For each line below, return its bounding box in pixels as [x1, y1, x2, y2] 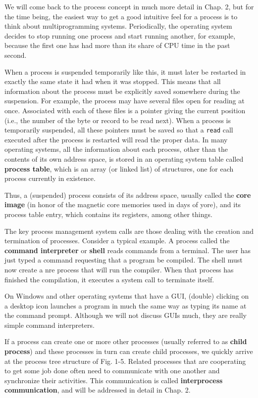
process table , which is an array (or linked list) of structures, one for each [4, 163, 234, 174]
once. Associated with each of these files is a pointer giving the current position [4, 105, 246, 115]
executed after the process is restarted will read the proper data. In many [4, 134, 228, 144]
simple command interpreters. [4, 319, 95, 330]
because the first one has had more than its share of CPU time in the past [4, 40, 230, 50]
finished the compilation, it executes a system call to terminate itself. [4, 274, 214, 284]
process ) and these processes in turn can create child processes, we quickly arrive [4, 346, 253, 356]
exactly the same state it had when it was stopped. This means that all [4, 76, 221, 87]
